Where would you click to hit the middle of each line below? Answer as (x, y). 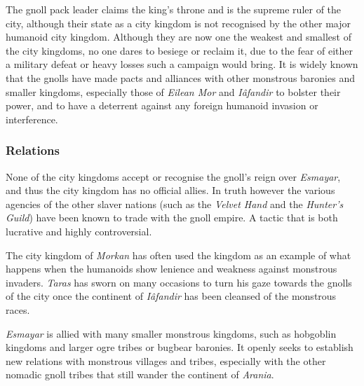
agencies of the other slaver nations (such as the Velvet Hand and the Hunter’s (175, 204)
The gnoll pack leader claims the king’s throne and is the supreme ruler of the (174, 9)
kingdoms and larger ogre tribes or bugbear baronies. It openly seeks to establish (180, 347)
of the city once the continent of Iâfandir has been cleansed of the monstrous (171, 296)
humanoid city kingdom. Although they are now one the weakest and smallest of (178, 37)
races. (18, 309)
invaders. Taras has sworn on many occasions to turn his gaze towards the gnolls (179, 282)
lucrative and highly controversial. (79, 231)
